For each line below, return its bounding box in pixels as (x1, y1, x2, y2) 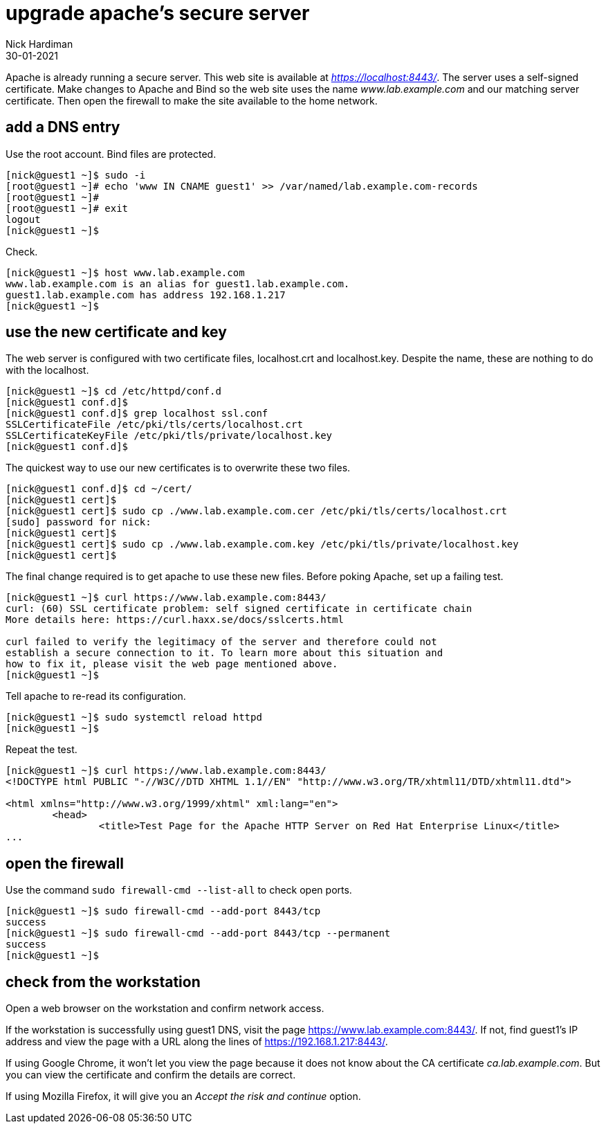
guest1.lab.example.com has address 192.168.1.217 (6, 289, 286, 300)
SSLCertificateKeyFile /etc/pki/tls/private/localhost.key (6, 430, 333, 442)
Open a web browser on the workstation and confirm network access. (6, 1002, 324, 1015)
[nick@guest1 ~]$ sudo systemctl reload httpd (6, 712, 262, 723)
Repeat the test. (6, 743, 77, 756)
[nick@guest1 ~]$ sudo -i (6, 169, 146, 181)
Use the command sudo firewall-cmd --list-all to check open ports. (6, 884, 352, 896)
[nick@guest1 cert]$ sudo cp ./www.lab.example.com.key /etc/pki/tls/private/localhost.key (6, 539, 519, 550)
